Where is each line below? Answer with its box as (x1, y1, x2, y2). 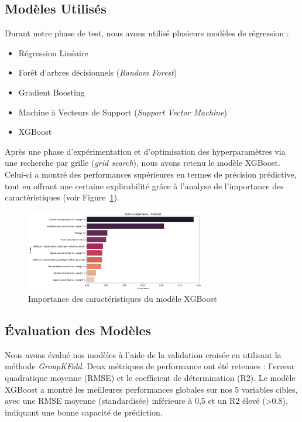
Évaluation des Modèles (5, 321, 152, 339)
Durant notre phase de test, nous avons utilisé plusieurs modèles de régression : (5, 27, 289, 39)
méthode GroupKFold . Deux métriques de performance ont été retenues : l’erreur (5, 360, 295, 372)
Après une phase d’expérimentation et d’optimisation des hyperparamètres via (5, 145, 286, 157)
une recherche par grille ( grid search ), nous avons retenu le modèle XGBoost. (5, 156, 280, 169)
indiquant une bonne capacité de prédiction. (5, 406, 163, 418)
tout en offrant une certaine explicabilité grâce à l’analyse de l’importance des (5, 179, 284, 192)
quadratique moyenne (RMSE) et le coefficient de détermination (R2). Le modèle (5, 372, 296, 384)
